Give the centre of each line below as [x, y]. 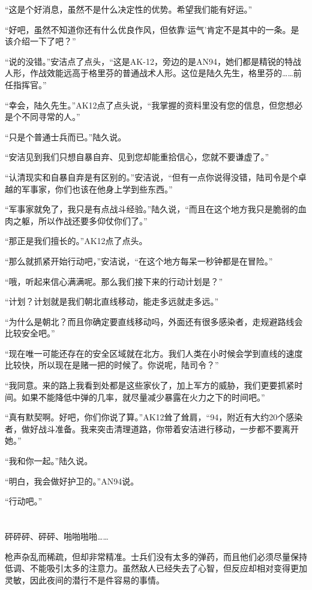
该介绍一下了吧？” [40, 41]
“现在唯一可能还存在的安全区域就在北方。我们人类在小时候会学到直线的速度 [154, 353]
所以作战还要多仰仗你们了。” [93, 220]
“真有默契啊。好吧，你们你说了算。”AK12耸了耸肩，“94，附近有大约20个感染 [154, 417]
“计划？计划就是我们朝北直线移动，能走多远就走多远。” [112, 301]
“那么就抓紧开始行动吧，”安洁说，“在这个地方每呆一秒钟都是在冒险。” [139, 261]
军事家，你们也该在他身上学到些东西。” [97, 189]
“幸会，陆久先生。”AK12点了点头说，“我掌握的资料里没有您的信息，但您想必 [154, 105]
